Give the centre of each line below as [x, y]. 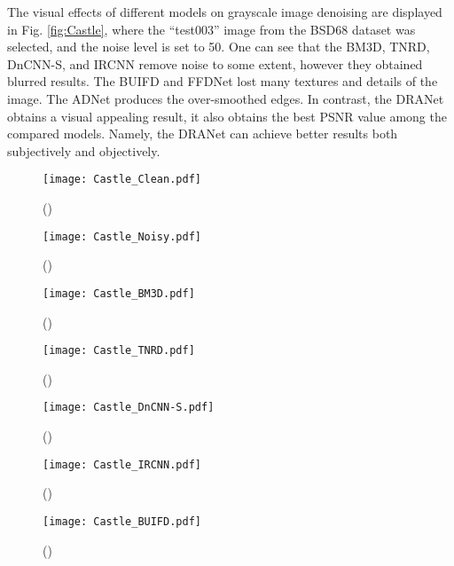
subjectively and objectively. [84, 150]
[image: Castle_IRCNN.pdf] [122, 464]
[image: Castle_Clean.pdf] [122, 180]
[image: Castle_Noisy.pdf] [122, 236]
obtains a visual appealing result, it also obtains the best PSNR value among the [227, 116]
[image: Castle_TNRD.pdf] [119, 351]
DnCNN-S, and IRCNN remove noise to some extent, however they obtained [215, 63]
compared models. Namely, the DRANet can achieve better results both [203, 134]
